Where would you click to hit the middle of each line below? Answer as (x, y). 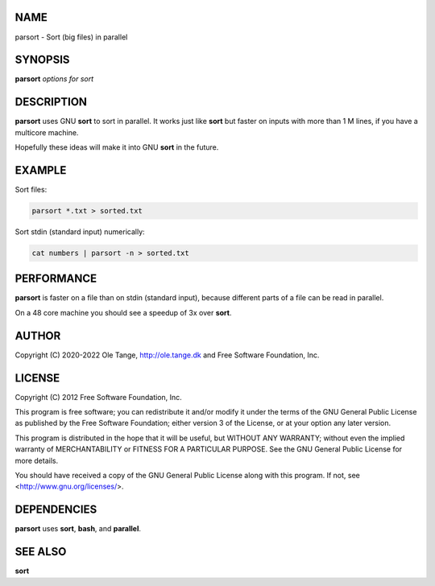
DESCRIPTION (51, 102)
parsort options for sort (54, 79)
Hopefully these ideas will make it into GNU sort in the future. (117, 147)
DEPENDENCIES (56, 510)
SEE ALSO (41, 552)
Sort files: (31, 190)
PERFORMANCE (56, 279)
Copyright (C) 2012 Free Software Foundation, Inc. (99, 397)
